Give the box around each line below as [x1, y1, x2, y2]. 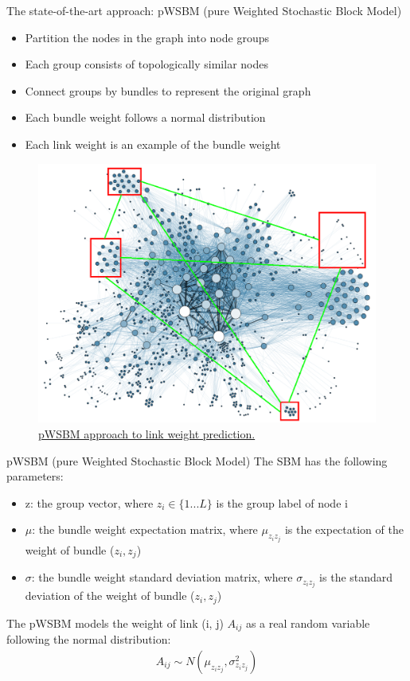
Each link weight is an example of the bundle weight [25, 135, 281, 152]
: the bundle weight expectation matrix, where [32, 521, 258, 538]
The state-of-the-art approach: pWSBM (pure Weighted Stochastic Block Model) [6, 2, 402, 18]
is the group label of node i [216, 494, 348, 511]
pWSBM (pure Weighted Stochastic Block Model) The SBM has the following [6, 452, 388, 469]
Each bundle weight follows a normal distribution [25, 109, 266, 126]
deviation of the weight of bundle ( [25, 587, 195, 604]
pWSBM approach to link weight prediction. [38, 426, 256, 442]
